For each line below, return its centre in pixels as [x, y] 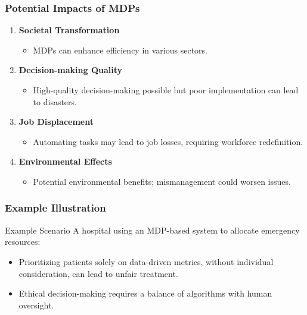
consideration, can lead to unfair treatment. [98, 273]
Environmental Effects [65, 161]
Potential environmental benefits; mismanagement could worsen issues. [162, 181]
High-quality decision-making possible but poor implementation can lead [166, 90]
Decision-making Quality [70, 70]
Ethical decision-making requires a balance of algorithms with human [145, 293]
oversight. [36, 305]
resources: [23, 242]
